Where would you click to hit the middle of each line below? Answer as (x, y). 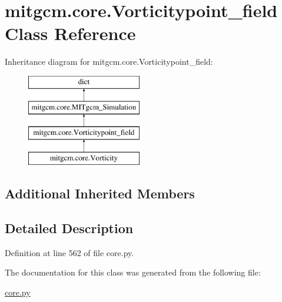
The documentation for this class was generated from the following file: (133, 272)
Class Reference (70, 33)
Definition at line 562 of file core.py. (69, 252)
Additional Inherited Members (100, 193)
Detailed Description (69, 228)
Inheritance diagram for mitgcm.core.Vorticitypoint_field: (109, 62)
